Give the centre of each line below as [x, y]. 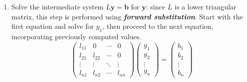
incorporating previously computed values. [76, 36]
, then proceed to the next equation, [158, 26]
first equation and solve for [53, 26]
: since [156, 6]
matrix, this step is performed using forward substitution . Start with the [127, 16]
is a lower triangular [205, 6]
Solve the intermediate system [57, 6]
